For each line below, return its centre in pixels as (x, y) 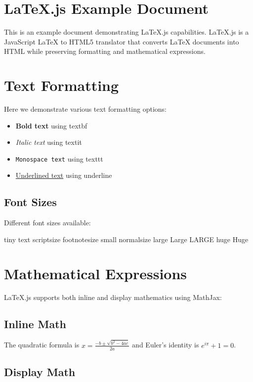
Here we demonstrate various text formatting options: (85, 109)
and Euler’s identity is (166, 345)
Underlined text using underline (64, 175)
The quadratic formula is (42, 345)
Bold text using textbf (51, 125)
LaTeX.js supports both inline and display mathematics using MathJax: (113, 297)
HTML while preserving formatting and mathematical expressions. (105, 51)
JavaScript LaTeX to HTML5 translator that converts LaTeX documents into (122, 41)
